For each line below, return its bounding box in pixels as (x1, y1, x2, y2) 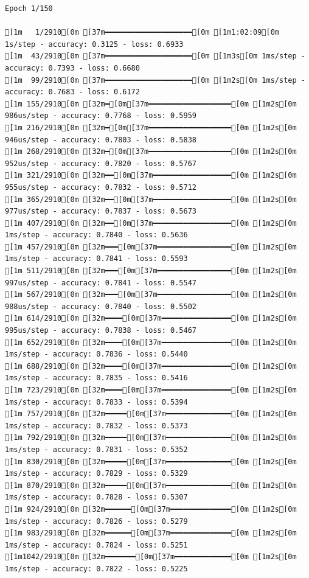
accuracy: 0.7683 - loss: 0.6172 (5, 88, 140, 97)
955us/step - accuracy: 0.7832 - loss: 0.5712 (5, 183, 196, 192)
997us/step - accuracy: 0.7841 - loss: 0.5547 (5, 278, 196, 287)
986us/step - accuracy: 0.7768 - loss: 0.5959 (5, 111, 196, 120)
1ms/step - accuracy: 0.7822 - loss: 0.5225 (5, 564, 188, 573)
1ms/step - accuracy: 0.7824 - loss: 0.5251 (5, 540, 188, 549)
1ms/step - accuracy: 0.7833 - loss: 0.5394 (5, 397, 188, 406)
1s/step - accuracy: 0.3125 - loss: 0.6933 (5, 40, 184, 49)
